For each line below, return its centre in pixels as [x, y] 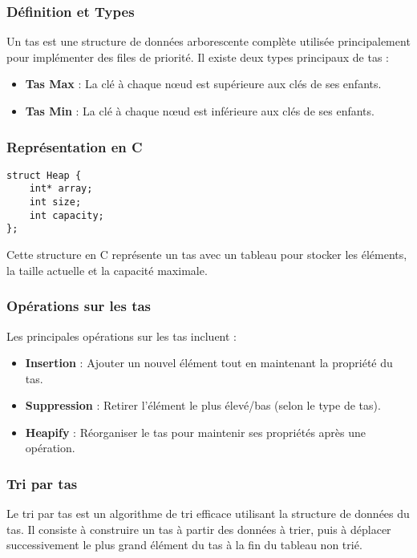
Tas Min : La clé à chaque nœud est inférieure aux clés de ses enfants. [200, 111]
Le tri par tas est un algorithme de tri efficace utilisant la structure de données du [208, 514]
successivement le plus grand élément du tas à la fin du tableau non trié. [184, 545]
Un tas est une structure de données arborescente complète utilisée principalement [208, 41]
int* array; [61, 189]
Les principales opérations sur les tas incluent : [121, 336]
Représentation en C [75, 146]
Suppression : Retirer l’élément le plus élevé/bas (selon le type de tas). [203, 405]
